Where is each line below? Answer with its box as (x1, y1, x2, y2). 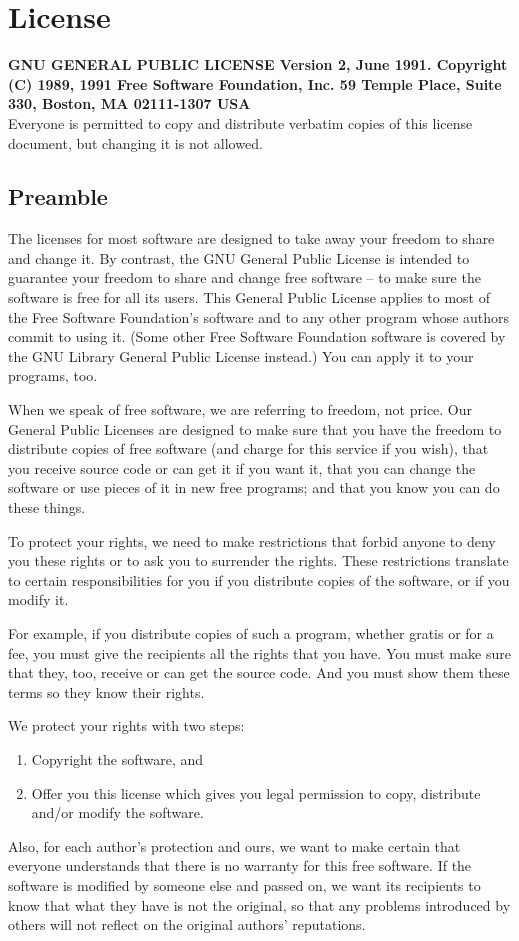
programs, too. (8, 365, 98, 386)
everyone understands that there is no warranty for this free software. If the (8, 855, 472, 876)
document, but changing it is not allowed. (8, 132, 263, 153)
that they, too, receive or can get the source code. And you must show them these (8, 662, 510, 683)
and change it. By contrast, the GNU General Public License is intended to (8, 247, 470, 268)
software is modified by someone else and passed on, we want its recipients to (8, 874, 481, 895)
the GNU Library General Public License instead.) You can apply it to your (8, 345, 474, 366)
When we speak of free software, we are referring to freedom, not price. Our (8, 399, 473, 420)
